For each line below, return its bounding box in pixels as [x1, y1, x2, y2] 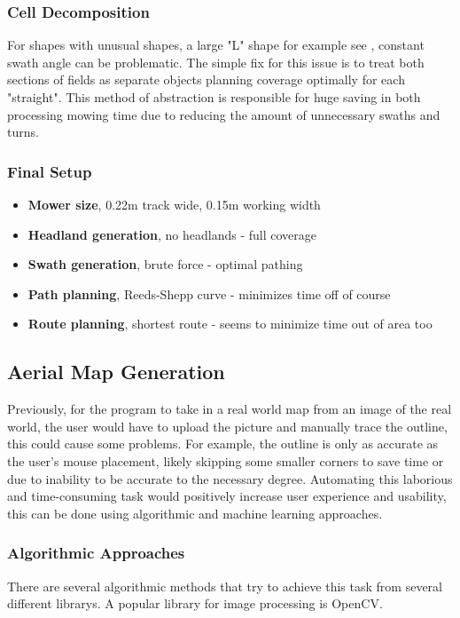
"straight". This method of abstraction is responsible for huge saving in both [7, 88, 421, 106]
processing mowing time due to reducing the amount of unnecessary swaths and [7, 105, 441, 123]
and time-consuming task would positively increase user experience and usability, [7, 487, 447, 505]
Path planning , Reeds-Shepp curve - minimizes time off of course [27, 284, 391, 303]
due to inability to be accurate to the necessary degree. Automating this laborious [7, 469, 453, 487]
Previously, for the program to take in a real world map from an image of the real [7, 400, 452, 418]
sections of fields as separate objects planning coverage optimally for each [7, 70, 405, 89]
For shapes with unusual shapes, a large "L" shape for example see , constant [7, 36, 425, 54]
